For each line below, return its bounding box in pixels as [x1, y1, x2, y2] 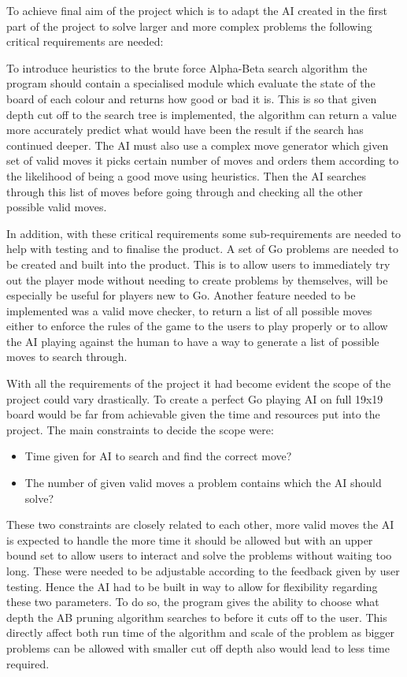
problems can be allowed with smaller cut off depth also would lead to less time [6, 639, 390, 656]
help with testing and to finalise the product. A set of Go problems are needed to [6, 240, 398, 257]
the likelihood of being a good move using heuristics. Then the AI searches [6, 167, 367, 184]
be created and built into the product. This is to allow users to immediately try [6, 255, 390, 272]
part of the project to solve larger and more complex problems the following [6, 17, 372, 34]
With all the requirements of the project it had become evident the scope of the [6, 375, 391, 392]
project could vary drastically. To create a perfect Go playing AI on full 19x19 [6, 390, 383, 407]
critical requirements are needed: [6, 33, 164, 50]
